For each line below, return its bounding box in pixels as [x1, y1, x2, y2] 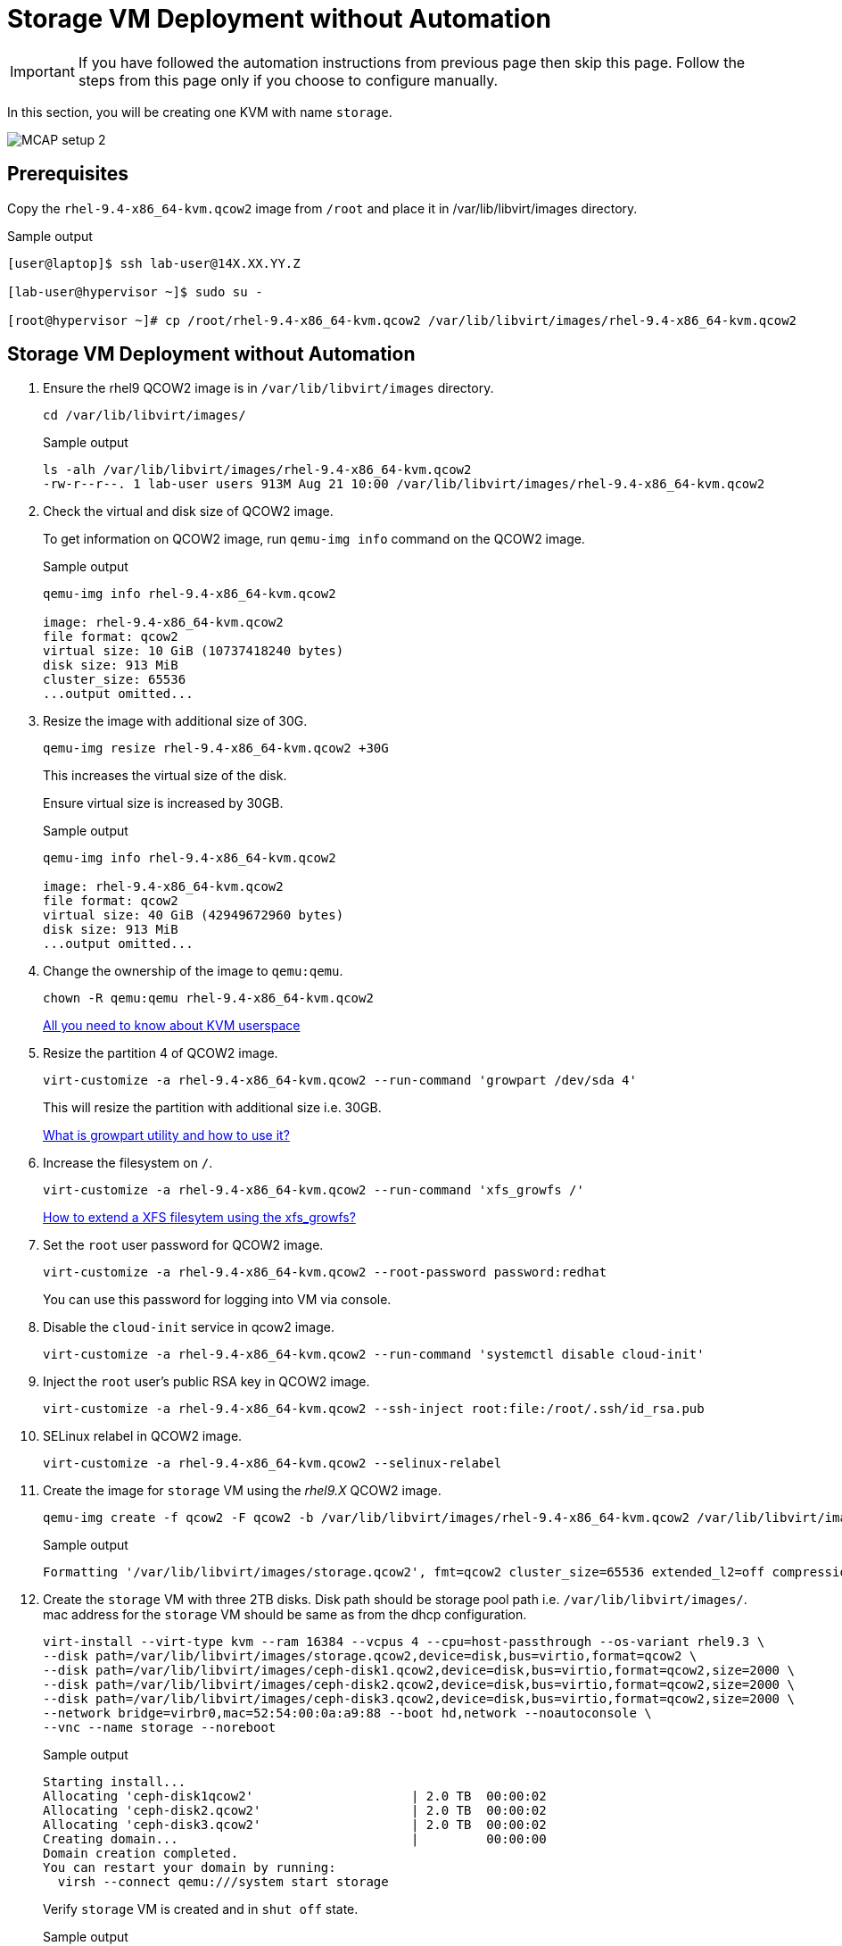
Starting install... [43, 1775, 186, 1790]
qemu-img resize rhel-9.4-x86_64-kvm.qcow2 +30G [43, 741, 389, 756]
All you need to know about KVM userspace [43, 1018, 301, 1034]
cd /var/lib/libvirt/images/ [43, 408, 246, 423]
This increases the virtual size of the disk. [43, 768, 287, 784]
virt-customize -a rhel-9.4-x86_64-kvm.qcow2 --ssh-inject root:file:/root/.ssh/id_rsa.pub [43, 1401, 705, 1417]
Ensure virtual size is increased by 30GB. [43, 795, 284, 811]
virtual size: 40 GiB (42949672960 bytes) [43, 908, 344, 923]
